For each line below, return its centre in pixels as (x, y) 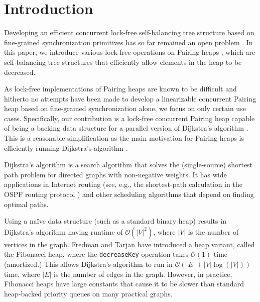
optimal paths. (26, 204)
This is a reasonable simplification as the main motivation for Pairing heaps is (124, 138)
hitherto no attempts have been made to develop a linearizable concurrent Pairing (130, 98)
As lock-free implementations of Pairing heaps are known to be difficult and (120, 89)
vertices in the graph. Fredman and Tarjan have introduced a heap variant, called (129, 244)
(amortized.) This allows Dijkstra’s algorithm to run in (88, 264)
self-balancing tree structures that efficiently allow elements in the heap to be (123, 62)
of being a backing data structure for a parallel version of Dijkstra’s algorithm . (126, 128)
